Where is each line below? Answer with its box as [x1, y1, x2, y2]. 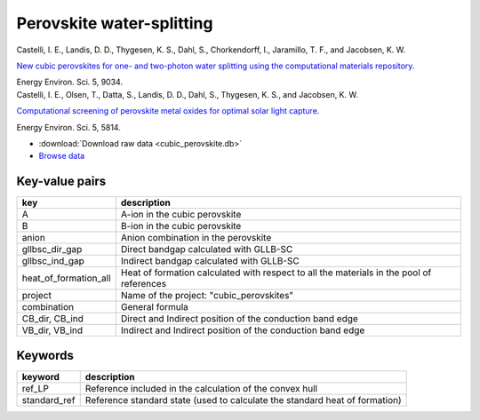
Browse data [38, 151, 85, 162]
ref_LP [21, 382, 49, 394]
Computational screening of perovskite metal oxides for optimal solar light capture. [16, 106, 320, 116]
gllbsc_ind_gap [21, 255, 84, 267]
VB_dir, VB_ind [21, 324, 84, 337]
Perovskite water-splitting [16, 13, 213, 33]
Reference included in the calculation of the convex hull [84, 382, 318, 394]
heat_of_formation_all [21, 272, 111, 284]
